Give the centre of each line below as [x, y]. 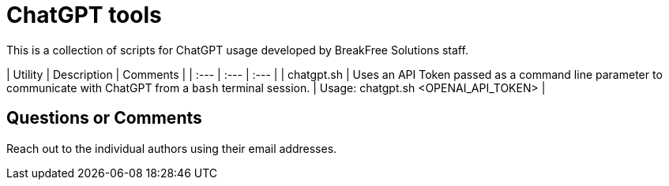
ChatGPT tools [84, 15]
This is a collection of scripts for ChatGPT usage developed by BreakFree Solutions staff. [237, 50]
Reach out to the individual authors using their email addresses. [172, 148]
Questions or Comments [104, 118]
